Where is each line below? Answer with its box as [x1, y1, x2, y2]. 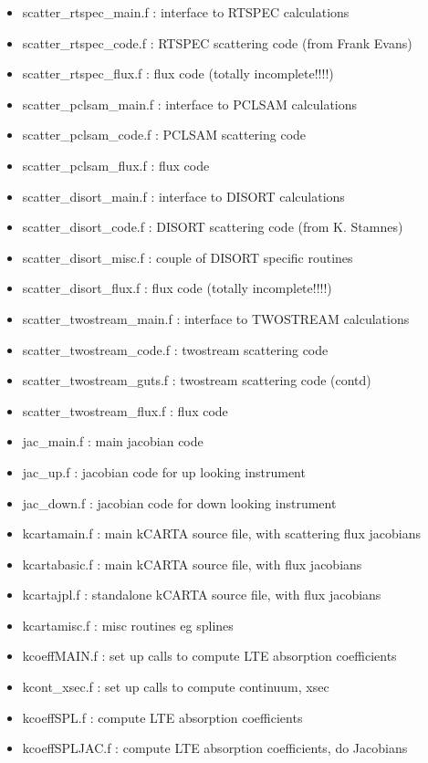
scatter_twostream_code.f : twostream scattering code [22, 340, 329, 359]
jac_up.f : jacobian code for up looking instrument [22, 462, 306, 481]
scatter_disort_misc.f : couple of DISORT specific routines [22, 247, 353, 267]
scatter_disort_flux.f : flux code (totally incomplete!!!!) [22, 278, 332, 298]
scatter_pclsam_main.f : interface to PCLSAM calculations [22, 94, 358, 113]
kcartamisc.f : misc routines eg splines [22, 615, 234, 634]
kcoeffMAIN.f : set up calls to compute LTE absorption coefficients [22, 646, 397, 665]
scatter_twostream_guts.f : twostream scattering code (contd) [22, 371, 371, 390]
